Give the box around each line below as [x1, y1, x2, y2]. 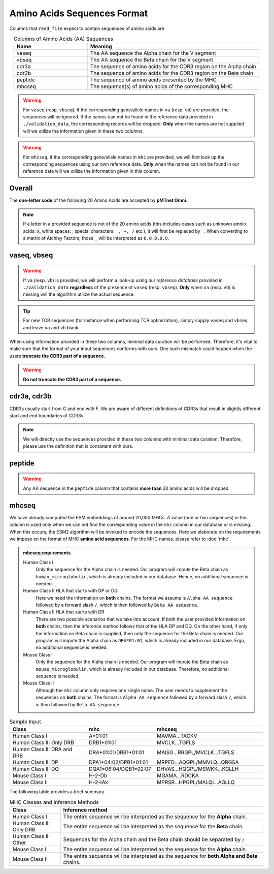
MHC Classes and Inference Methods [9, 798, 99, 805]
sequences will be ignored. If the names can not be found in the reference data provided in [23, 114, 213, 120]
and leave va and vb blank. [23, 324, 80, 330]
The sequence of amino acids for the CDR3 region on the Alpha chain [90, 63, 256, 70]
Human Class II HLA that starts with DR [23, 609, 105, 615]
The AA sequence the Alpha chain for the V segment [90, 50, 216, 57]
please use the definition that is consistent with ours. [23, 443, 134, 449]
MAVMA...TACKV [156, 732, 197, 739]
